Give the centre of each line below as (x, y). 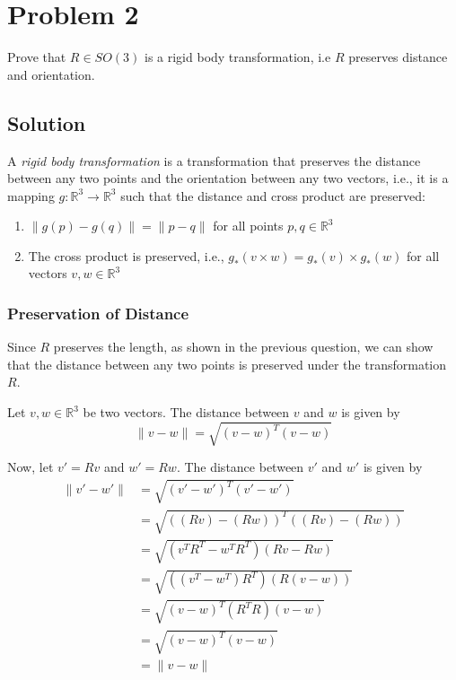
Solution (47, 122)
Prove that (37, 57)
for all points (248, 226)
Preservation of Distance (98, 313)
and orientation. (51, 74)
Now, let (31, 467)
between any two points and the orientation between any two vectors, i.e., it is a (228, 178)
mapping (31, 195)
